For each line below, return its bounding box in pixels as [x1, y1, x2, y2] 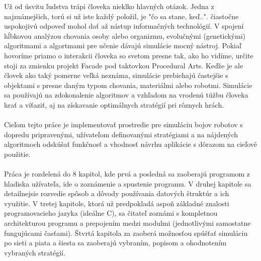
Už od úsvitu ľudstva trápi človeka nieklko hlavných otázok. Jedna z [4, 1, 214, 11]
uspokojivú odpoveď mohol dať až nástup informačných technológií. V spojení [4, 21, 244, 31]
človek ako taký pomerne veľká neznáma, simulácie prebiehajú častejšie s [4, 70, 228, 80]
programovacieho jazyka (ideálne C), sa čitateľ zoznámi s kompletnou [4, 208, 218, 218]
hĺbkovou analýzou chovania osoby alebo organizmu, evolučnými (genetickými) [4, 30, 246, 41]
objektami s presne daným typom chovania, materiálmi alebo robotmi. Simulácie [4, 79, 252, 90]
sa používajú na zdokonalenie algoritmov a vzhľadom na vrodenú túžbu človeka [4, 90, 248, 100]
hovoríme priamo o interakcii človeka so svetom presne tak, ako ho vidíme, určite [4, 50, 253, 60]
